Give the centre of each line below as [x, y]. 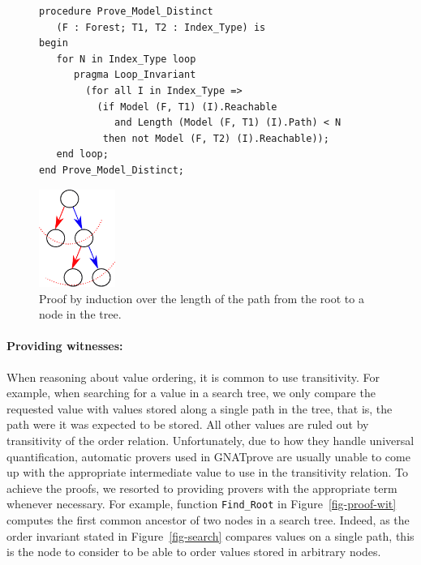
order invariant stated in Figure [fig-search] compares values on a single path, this [210, 535]
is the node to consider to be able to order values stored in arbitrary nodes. [194, 552]
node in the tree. [80, 314]
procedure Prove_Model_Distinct [126, 11]
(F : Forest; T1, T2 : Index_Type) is [161, 27]
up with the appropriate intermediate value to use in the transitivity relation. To [208, 472]
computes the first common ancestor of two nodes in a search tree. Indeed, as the [208, 520]
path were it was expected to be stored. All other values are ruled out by [188, 424]
